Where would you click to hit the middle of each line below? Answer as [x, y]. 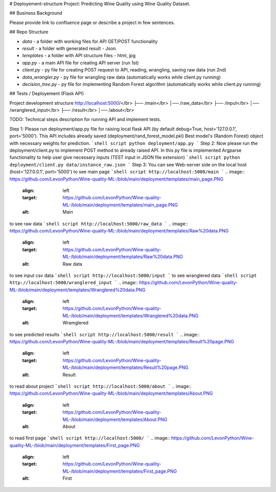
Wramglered [76, 323]
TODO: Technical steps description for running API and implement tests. [85, 120]
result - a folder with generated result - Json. [70, 48]
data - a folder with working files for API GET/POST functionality [90, 41]
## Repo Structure [29, 32]
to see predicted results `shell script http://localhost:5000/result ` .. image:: [105, 334]
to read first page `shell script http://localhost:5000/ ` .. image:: [90, 438]
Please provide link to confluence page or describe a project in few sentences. [92, 22]
